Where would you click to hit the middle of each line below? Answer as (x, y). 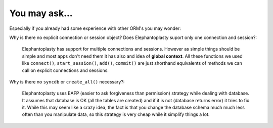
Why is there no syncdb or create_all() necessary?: (67, 81)
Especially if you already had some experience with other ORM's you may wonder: (95, 28)
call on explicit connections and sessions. (65, 70)
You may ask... (41, 13)
